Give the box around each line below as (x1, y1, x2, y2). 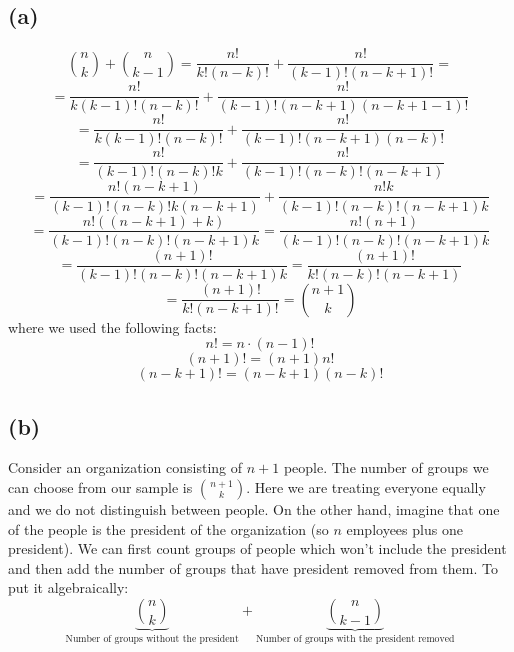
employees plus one (346, 518, 463, 539)
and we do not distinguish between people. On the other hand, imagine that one (8, 499, 500, 520)
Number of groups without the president (65, 633, 239, 644)
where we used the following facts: (8, 316, 217, 337)
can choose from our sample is (8, 477, 193, 498)
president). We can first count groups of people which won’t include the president (8, 538, 507, 559)
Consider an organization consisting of (8, 457, 243, 478)
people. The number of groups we (283, 457, 489, 478)
